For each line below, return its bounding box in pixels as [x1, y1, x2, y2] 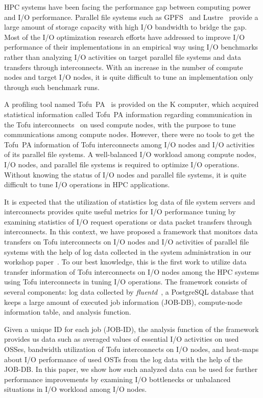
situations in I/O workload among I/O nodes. [4, 384, 147, 394]
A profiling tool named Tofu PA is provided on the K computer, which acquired [4, 99, 259, 109]
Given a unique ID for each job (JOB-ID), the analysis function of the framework [4, 323, 259, 334]
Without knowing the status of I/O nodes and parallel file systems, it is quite [4, 169, 247, 180]
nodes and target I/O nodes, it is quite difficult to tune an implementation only [4, 72, 253, 82]
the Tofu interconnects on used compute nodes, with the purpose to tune [4, 119, 236, 129]
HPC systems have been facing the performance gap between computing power [4, 2, 251, 12]
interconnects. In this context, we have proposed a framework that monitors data [4, 226, 258, 237]
